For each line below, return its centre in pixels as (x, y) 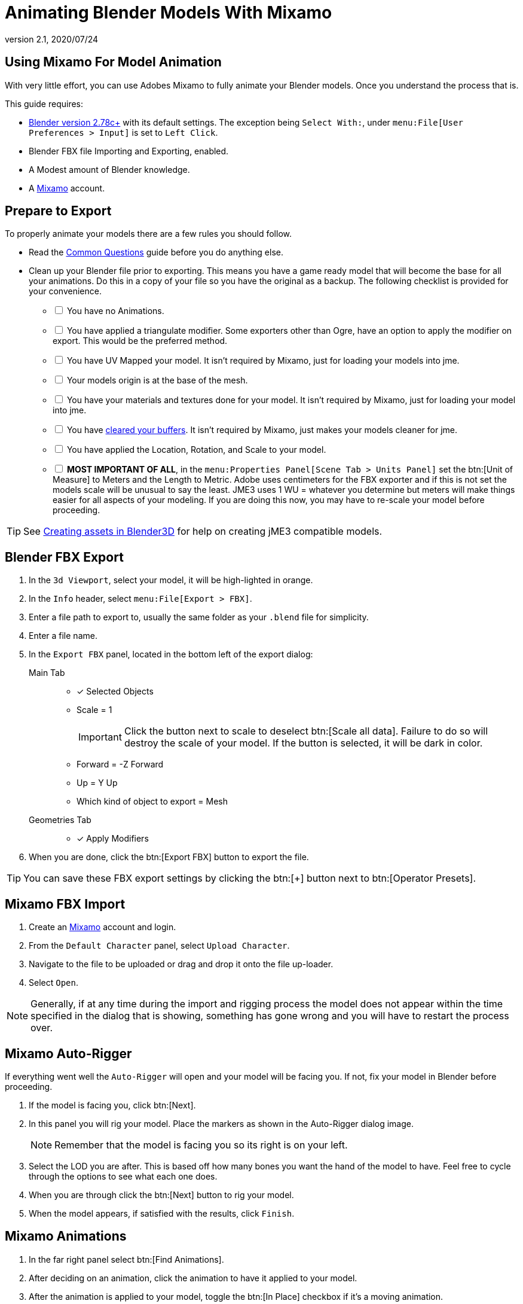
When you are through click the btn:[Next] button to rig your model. (161, 1195)
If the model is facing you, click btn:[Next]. (112, 1105)
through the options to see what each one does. (123, 1176)
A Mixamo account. (67, 188)
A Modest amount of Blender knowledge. (109, 169)
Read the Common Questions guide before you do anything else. (156, 252)
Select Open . (53, 983)
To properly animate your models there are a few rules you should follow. (148, 234)
